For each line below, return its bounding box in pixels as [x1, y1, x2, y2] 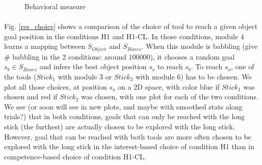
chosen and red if [4, 91, 58, 102]
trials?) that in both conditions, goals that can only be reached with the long [4, 111, 245, 122]
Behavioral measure [24, 1, 86, 11]
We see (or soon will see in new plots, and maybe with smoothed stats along [4, 101, 243, 112]
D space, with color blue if [137, 81, 220, 92]
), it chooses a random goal [150, 51, 235, 62]
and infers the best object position [39, 61, 147, 72]
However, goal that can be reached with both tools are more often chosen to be [4, 131, 251, 142]
